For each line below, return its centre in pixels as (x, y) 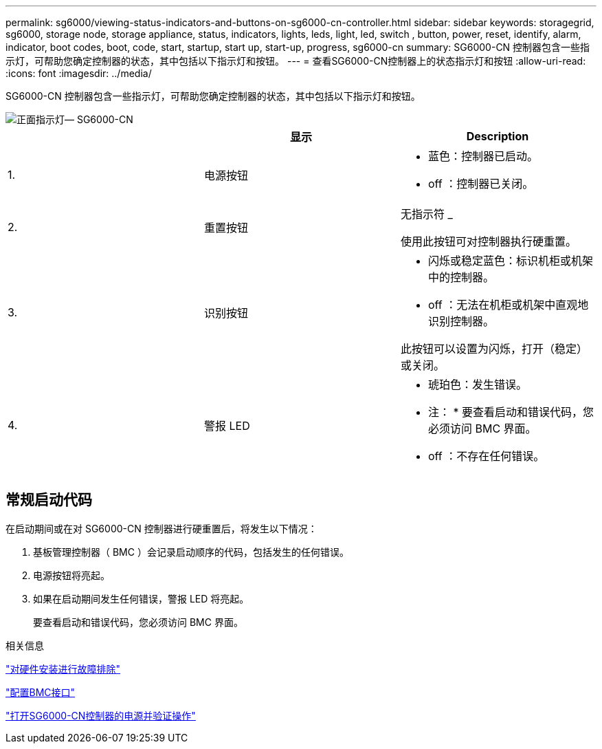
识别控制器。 (461, 321)
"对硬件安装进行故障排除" (63, 669)
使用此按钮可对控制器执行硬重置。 (488, 241)
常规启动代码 (49, 500)
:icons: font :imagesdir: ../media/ (79, 73)
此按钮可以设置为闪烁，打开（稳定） (494, 349)
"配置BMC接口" (41, 692)
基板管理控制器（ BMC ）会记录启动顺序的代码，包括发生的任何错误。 (191, 552)
